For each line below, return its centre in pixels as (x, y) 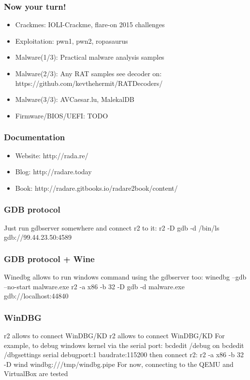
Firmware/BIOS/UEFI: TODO (62, 115)
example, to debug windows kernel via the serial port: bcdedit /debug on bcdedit (124, 345)
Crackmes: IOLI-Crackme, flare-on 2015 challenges (90, 25)
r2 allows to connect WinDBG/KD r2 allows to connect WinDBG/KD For (114, 335)
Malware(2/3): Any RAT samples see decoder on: (88, 73)
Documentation (35, 137)
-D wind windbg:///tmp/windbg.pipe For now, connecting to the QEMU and (119, 364)
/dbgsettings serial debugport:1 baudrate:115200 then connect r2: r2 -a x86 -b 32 (124, 355)
